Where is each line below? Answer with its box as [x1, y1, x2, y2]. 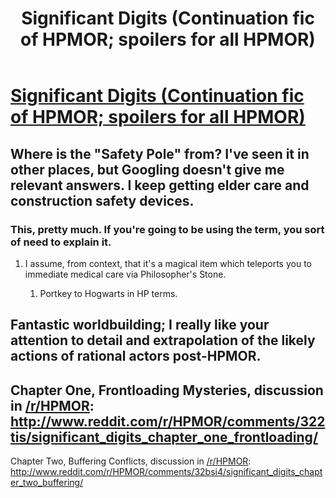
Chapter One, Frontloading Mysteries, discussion [10, 382, 324, 399]
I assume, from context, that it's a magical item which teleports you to [24, 257, 312, 269]
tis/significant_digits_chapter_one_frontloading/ [10, 428, 319, 446]
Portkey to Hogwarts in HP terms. [39, 287, 178, 299]
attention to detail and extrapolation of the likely [10, 332, 316, 349]
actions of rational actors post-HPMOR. [10, 348, 262, 365]
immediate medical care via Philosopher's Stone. [24, 268, 227, 280]
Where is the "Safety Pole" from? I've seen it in [10, 145, 310, 162]
